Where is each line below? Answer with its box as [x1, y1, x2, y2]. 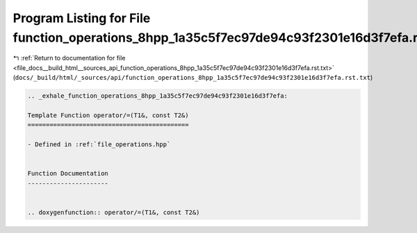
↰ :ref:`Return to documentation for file [13, 54, 126, 62]
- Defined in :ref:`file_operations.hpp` [27, 141, 171, 148]
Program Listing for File [13, 10, 151, 26]
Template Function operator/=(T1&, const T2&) [27, 111, 189, 119]
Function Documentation [27, 170, 109, 178]
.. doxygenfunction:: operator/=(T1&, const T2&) [27, 208, 200, 216]
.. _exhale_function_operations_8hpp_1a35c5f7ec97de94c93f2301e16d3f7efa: [27, 92, 288, 100]
